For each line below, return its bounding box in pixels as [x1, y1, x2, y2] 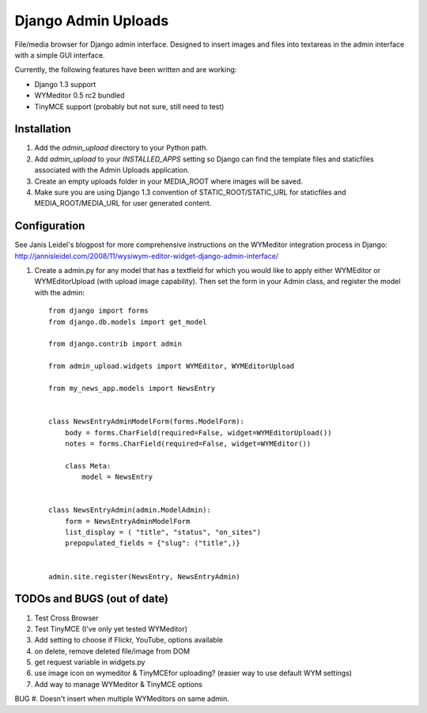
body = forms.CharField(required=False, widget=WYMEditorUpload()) [64, 428, 332, 437]
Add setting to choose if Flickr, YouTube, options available [34, 635, 223, 645]
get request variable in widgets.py [34, 658, 145, 667]
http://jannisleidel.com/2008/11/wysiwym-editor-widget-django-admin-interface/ [14, 251, 279, 260]
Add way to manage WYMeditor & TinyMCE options [34, 679, 203, 688]
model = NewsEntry [81, 472, 153, 482]
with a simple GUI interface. [14, 50, 105, 59]
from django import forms [48, 306, 149, 316]
